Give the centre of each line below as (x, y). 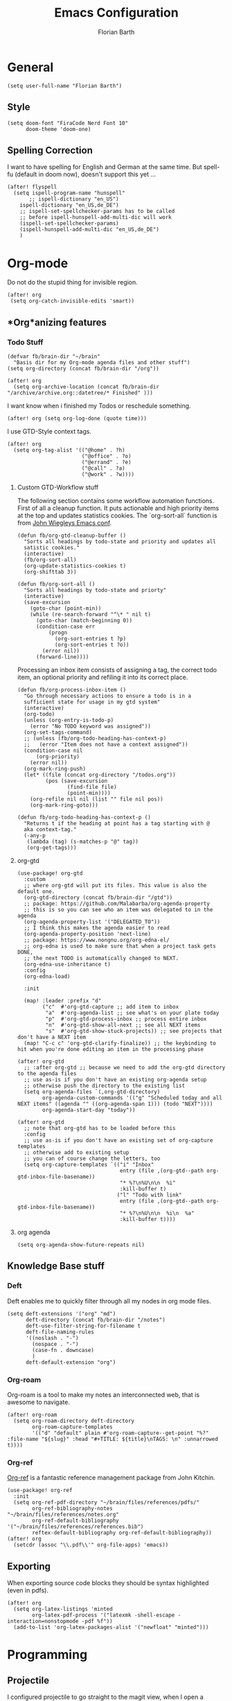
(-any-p (35, 835)
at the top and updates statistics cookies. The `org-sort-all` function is (117, 515)
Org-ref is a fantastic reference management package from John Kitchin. (111, 1478)
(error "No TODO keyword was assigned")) (90, 726)
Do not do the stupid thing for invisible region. (73, 282)
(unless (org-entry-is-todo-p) (69, 720)
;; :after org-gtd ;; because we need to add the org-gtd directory (125, 1067)
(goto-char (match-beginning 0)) (84, 620)
